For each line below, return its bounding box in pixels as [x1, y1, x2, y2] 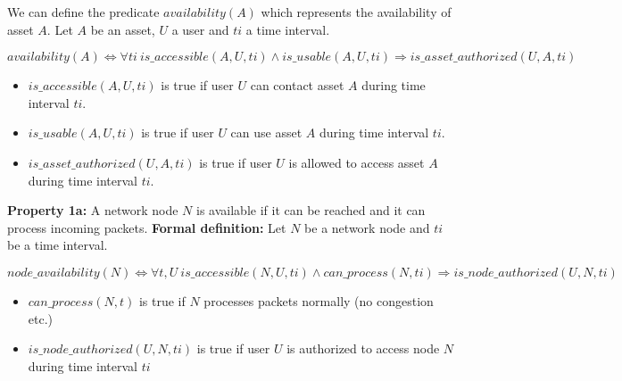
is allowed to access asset [288, 153, 425, 171]
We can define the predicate [7, 3, 160, 21]
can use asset [230, 123, 303, 142]
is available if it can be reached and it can [196, 201, 426, 219]
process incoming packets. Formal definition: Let [7, 218, 286, 236]
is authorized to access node [286, 339, 440, 358]
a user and [171, 20, 229, 38]
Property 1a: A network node [7, 201, 178, 219]
